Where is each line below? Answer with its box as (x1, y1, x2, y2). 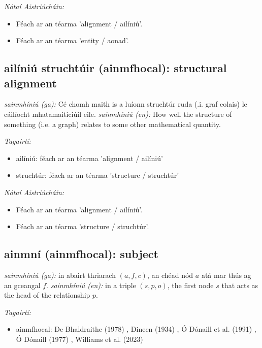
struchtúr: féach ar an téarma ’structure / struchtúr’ (16, 170, 179, 180)
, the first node (167, 279, 214, 290)
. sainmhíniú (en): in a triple (46, 279, 136, 290)
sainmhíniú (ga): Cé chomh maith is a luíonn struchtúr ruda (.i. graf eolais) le (4, 99, 247, 109)
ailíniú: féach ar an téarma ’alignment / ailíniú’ (16, 152, 163, 163)
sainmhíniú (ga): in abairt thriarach (4, 269, 116, 280)
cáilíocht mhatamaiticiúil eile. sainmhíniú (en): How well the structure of (4, 108, 232, 119)
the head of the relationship (4, 290, 90, 300)
